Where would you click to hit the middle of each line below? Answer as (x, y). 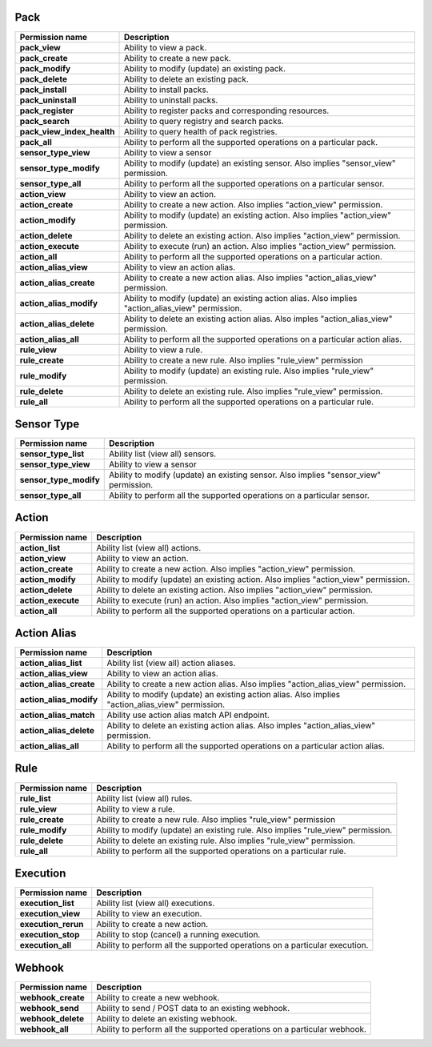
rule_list (35, 798)
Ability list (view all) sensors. (163, 454)
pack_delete (44, 78)
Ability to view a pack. (165, 47)
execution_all (46, 945)
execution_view (50, 914)
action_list (40, 548)
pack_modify (45, 68)
